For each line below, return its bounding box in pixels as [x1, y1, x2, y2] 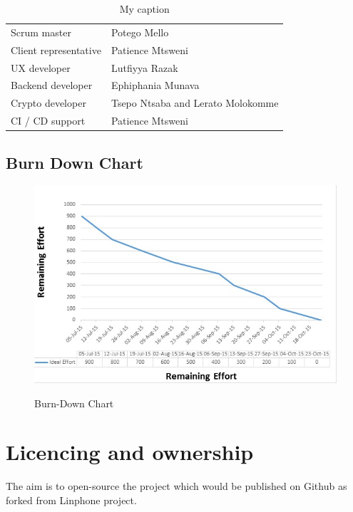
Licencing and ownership [6, 437, 254, 466]
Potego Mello [111, 24, 169, 39]
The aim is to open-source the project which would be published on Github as [6, 479, 347, 493]
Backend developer [11, 78, 93, 93]
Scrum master [11, 24, 71, 39]
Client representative [11, 42, 101, 57]
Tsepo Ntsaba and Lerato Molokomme [111, 95, 279, 110]
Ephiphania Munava [111, 78, 200, 93]
